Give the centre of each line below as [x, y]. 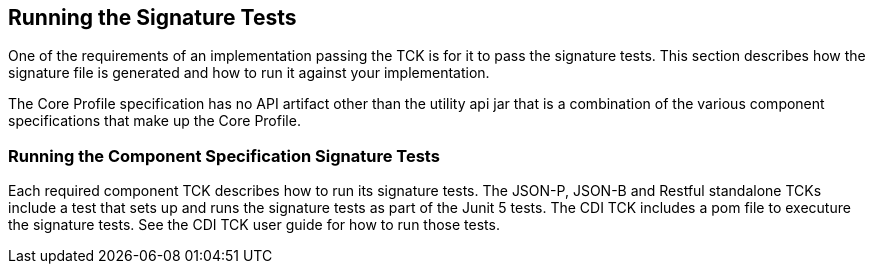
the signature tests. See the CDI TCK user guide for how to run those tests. [254, 225]
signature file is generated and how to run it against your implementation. [249, 73]
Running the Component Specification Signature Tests [224, 155]
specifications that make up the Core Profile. [154, 121]
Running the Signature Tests [152, 17]
